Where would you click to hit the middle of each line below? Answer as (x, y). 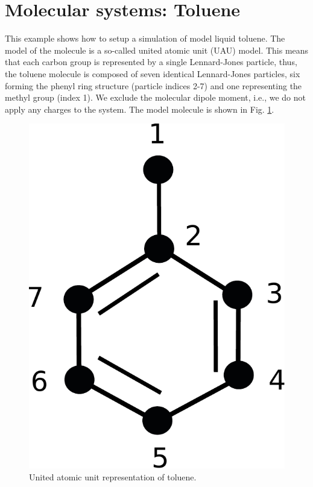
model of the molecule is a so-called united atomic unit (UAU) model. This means (157, 50)
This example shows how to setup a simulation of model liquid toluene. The (145, 38)
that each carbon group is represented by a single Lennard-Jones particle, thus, (151, 62)
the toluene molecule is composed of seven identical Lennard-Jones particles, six (153, 73)
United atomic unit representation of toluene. (113, 476)
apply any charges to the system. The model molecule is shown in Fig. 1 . (140, 109)
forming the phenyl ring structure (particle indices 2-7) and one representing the (153, 85)
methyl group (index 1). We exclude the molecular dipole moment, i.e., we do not (156, 97)
